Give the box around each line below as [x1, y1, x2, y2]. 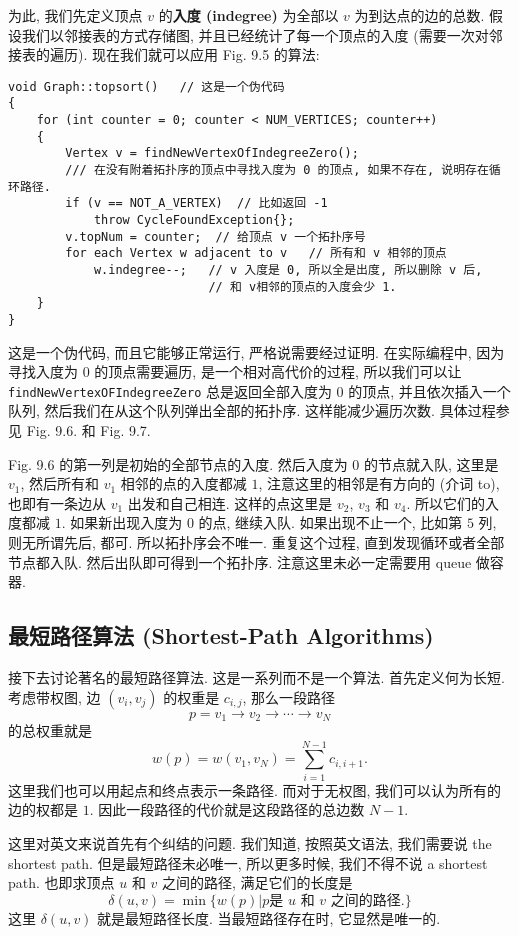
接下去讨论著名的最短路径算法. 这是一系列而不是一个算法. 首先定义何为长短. [8, 667, 505, 688]
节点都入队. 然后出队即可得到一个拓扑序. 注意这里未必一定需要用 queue [8, 551, 472, 572]
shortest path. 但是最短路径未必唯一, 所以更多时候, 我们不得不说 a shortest [8, 852, 488, 873]
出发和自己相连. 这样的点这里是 [127, 492, 333, 513]
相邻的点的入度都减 [120, 473, 247, 494]
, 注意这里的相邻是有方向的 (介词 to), [258, 473, 500, 494]
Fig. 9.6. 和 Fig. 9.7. [26, 420, 151, 441]
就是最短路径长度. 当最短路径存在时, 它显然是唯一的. [97, 907, 441, 928]
